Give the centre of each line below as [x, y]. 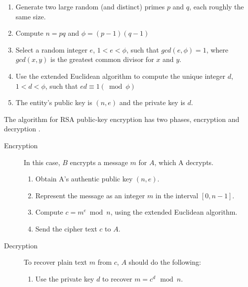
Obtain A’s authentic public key [84, 179]
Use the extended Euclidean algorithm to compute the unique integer [121, 76]
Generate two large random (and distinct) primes [90, 6]
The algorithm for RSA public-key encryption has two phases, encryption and [122, 119]
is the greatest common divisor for [102, 59]
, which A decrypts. [184, 162]
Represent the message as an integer [90, 195]
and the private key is [152, 102]
